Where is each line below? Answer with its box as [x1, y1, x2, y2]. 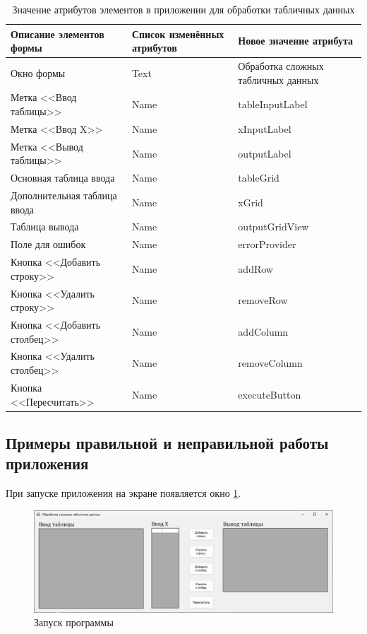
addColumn [238, 324, 289, 339]
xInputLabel [238, 121, 291, 136]
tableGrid [238, 170, 279, 185]
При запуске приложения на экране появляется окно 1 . [6, 486, 241, 500]
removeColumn [238, 356, 303, 370]
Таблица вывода [11, 219, 79, 234]
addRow [238, 261, 273, 276]
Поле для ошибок [11, 237, 86, 252]
